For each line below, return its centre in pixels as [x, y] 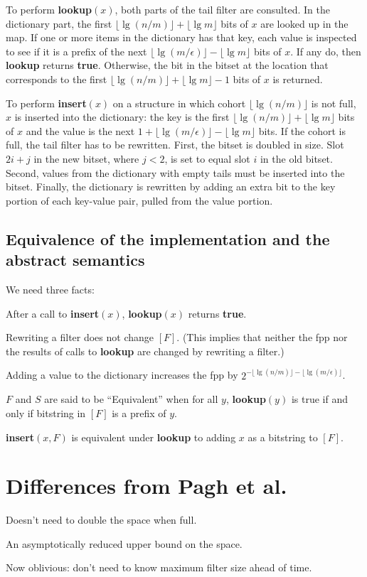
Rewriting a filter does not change [80, 337]
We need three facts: [50, 289]
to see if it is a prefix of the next [76, 51]
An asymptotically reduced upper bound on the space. [124, 543]
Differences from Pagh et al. [147, 486]
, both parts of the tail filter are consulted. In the [222, 9]
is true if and [319, 399]
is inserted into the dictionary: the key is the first [122, 117]
